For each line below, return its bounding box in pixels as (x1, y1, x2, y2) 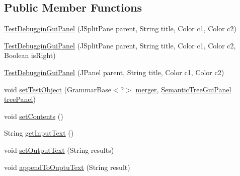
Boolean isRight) (4, 50, 56, 61)
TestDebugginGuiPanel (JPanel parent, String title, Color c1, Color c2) (4, 67, 224, 77)
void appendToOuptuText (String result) (4, 161, 130, 172)
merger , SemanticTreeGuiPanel (135, 84, 231, 94)
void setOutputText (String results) (4, 144, 114, 155)
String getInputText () (4, 128, 74, 138)
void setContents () (4, 110, 63, 121)
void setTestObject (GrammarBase (4, 84, 111, 94)
